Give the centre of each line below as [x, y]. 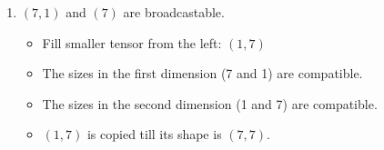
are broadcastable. [174, 12]
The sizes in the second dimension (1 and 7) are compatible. [210, 103]
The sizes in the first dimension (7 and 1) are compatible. [202, 73]
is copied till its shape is [154, 134]
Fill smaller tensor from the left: [132, 42]
